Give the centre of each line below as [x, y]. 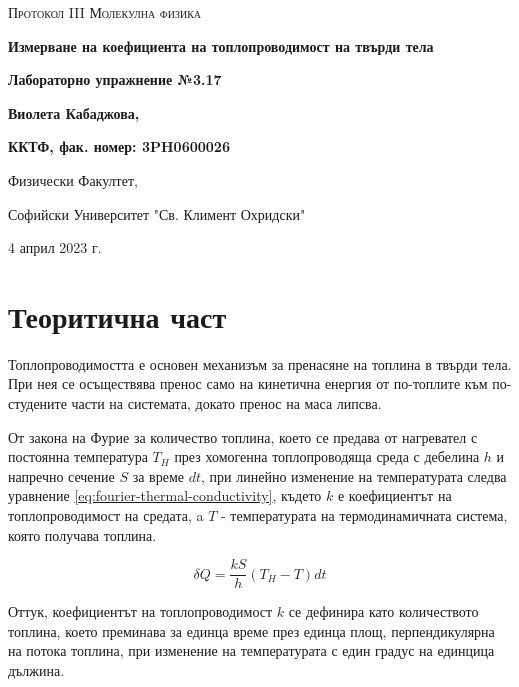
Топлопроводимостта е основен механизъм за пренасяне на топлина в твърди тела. [260, 363]
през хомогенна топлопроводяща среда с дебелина [327, 456]
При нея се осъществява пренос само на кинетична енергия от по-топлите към [248, 383]
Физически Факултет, [73, 179]
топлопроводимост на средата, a [106, 515]
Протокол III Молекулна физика [105, 12]
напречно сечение [61, 475]
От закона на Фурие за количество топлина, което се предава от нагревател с [243, 436]
